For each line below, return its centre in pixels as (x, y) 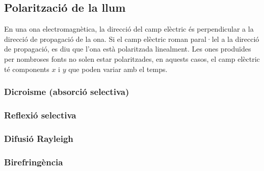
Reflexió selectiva (40, 115)
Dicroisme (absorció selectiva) (67, 92)
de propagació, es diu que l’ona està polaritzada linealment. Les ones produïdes (128, 49)
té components (27, 69)
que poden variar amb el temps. (118, 69)
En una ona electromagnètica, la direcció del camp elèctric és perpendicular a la (129, 29)
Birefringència (34, 162)
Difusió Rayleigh (39, 138)
